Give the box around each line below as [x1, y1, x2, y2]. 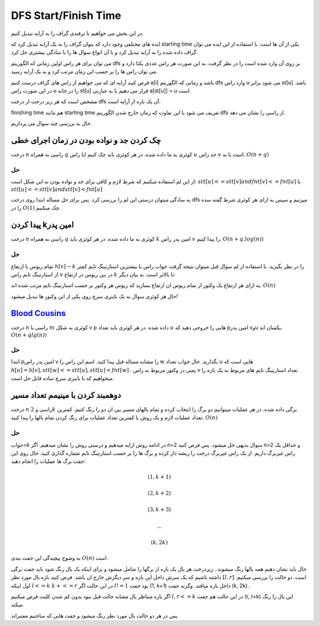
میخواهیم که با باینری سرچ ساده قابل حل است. [11, 375, 114, 382]
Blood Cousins [11, 308, 66, 318]
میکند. [11, 601, 25, 608]
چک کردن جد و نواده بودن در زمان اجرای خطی [11, 135, 161, 145]
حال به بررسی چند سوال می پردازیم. [11, 120, 92, 127]
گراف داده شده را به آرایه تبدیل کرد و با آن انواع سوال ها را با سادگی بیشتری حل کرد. [11, 49, 199, 56]
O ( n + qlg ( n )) [11, 332, 47, 338]
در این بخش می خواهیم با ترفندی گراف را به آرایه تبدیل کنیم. [11, 30, 144, 37]
